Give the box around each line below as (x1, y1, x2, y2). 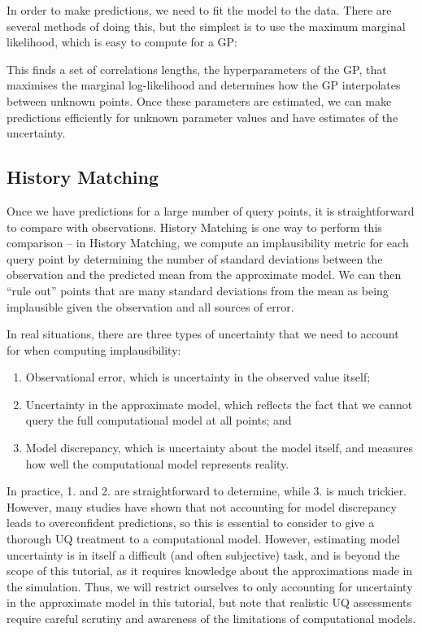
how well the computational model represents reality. (25, 455, 289, 472)
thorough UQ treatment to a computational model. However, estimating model (7, 530, 400, 547)
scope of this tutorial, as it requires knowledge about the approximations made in (7, 562, 413, 579)
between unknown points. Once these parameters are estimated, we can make (7, 92, 392, 109)
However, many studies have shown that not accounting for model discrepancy (7, 498, 397, 515)
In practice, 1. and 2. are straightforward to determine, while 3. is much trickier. (7, 482, 407, 499)
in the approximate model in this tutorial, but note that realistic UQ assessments (7, 594, 412, 611)
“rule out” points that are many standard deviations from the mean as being (7, 281, 389, 299)
